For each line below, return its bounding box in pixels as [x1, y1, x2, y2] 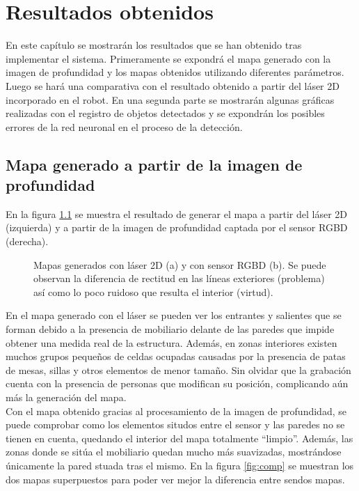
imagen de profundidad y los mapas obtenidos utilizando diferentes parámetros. [6, 65, 344, 79]
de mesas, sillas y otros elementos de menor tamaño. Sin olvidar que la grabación [6, 362, 351, 377]
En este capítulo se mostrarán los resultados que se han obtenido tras [6, 38, 302, 52]
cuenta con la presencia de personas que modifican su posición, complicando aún [6, 376, 349, 391]
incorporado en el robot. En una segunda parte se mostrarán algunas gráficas [6, 92, 335, 107]
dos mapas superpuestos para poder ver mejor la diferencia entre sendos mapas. [6, 471, 345, 486]
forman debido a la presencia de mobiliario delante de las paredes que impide [6, 322, 335, 336]
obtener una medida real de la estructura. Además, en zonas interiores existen [6, 335, 337, 350]
